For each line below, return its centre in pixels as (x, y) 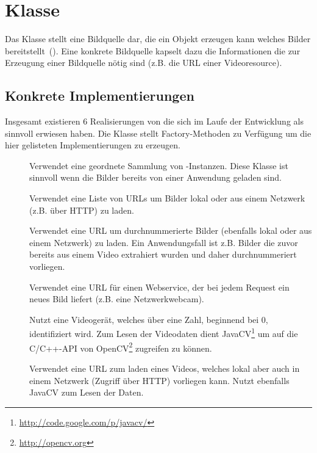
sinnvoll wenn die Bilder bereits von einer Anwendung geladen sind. (155, 177)
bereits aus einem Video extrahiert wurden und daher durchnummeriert (163, 254)
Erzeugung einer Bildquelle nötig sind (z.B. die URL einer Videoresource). (144, 63)
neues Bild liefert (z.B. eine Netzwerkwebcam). (117, 299)
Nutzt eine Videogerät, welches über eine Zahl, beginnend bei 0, (149, 319)
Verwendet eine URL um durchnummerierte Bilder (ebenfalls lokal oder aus (171, 230)
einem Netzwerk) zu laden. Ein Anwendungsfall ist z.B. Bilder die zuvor (164, 242)
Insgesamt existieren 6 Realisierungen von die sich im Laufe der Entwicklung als (154, 121)
